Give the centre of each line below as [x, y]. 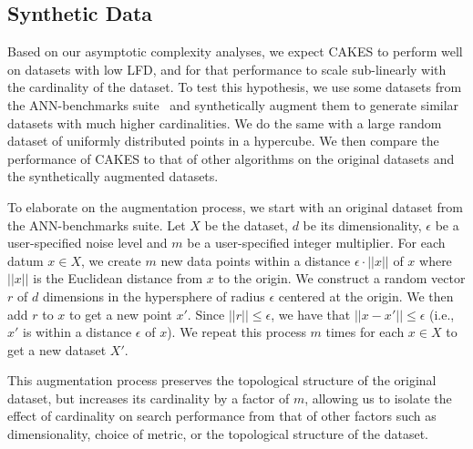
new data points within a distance [256, 260]
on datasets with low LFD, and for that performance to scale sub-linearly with [227, 69]
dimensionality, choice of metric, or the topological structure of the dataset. [218, 434]
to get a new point [121, 314]
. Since [206, 314]
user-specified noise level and [87, 243]
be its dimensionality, [362, 224]
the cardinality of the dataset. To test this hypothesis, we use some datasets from [235, 87]
